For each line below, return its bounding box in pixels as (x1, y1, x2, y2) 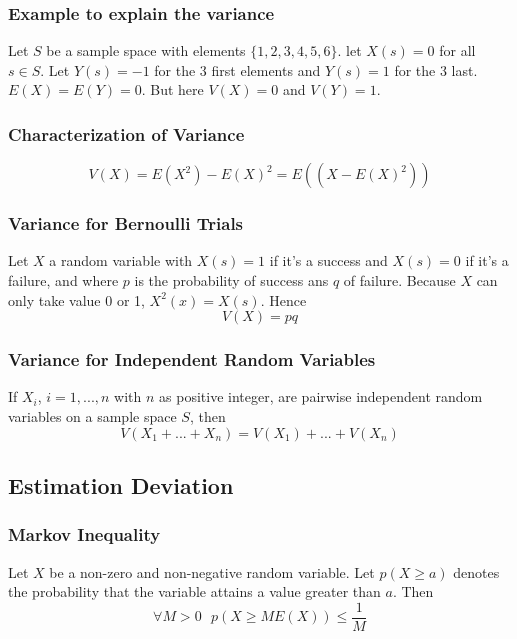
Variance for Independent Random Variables (8, 347, 376, 372)
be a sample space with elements (46, 40, 246, 61)
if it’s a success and (269, 250, 388, 271)
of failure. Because (343, 270, 456, 291)
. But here (141, 79, 204, 100)
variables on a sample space (8, 406, 177, 427)
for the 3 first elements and (154, 59, 321, 80)
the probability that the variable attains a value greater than (8, 581, 381, 602)
